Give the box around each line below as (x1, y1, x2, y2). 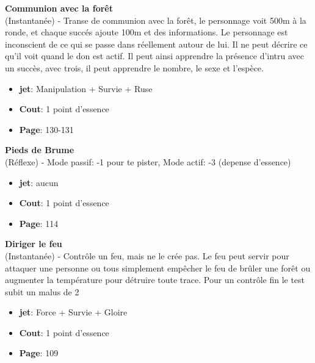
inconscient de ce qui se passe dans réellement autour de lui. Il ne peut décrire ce (5, 37, 308, 50)
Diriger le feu (5, 237, 62, 250)
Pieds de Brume (5, 143, 74, 156)
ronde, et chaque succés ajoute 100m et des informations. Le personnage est (5, 26, 288, 38)
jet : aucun (19, 176, 59, 189)
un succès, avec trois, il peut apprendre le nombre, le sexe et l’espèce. (5, 61, 264, 74)
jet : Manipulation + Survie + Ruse (19, 82, 153, 95)
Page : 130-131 (19, 123, 74, 135)
